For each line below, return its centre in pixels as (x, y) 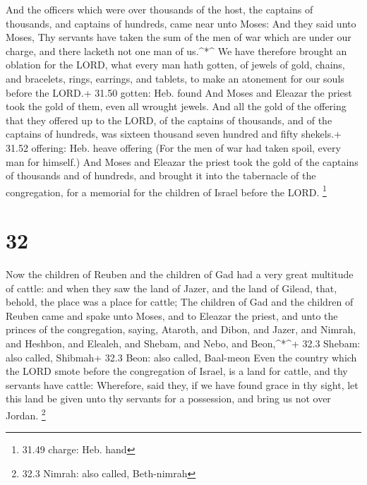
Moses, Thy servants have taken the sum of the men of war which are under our (179, 37)
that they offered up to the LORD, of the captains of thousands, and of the (169, 120)
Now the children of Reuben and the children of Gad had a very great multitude (180, 274)
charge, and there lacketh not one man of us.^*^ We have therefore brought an (176, 50)
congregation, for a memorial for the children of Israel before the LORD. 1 (166, 191)
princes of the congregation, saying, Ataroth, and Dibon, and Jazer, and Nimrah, (181, 329)
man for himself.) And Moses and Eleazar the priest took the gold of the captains (182, 161)
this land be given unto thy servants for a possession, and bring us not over (168, 399)
